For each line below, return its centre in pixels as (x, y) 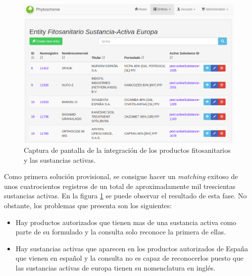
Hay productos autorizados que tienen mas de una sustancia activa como (126, 222)
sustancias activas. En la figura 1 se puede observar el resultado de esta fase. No (126, 196)
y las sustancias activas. (60, 160)
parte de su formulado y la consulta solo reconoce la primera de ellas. (121, 232)
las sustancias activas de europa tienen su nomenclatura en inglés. (115, 268)
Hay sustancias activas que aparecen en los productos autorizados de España (132, 248)
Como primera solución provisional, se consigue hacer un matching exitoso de (121, 176)
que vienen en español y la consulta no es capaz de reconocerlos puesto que (129, 258)
